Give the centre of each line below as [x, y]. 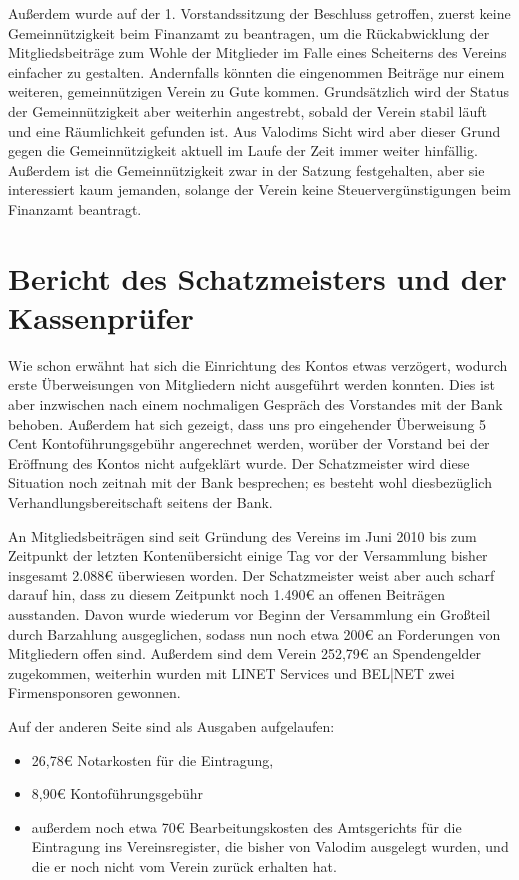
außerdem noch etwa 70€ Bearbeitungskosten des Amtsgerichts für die [246, 826]
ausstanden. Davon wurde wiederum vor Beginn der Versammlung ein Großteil [249, 613]
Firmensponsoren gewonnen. [94, 692]
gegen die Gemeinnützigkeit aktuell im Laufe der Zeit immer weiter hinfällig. [243, 150]
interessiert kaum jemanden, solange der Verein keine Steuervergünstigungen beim [259, 189]
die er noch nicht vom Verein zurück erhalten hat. [184, 865]
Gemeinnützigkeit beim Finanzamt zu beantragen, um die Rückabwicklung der [249, 32]
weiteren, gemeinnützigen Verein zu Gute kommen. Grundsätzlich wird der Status [259, 91]
